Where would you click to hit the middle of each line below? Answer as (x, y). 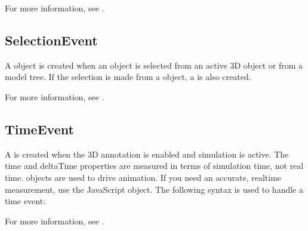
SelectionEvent (51, 40)
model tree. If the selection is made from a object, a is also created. (128, 77)
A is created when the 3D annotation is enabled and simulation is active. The (147, 154)
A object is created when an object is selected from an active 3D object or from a (154, 65)
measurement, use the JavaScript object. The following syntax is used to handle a (154, 189)
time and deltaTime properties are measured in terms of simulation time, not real (154, 166)
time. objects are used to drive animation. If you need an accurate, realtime (143, 177)
